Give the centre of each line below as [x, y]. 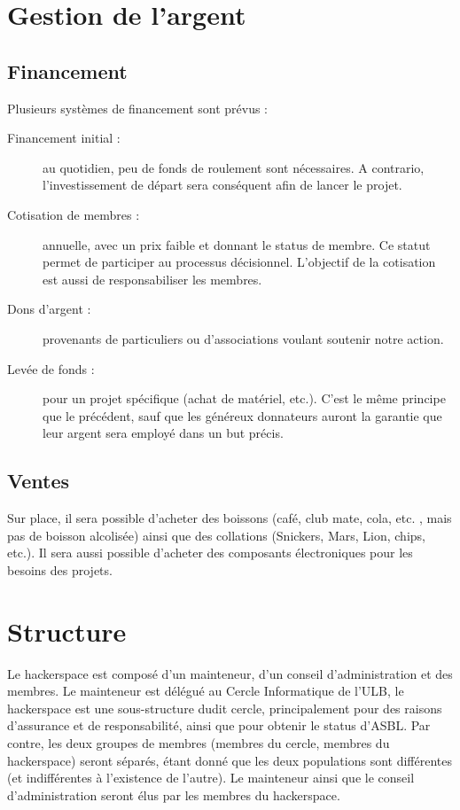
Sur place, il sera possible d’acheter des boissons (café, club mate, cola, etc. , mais [230, 518]
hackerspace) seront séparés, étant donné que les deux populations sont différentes [230, 760]
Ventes [39, 481]
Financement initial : [64, 138]
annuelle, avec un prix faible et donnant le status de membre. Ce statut [237, 244]
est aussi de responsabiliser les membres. [152, 279]
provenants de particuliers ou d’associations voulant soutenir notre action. [243, 338]
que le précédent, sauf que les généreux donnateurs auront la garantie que [242, 415]
